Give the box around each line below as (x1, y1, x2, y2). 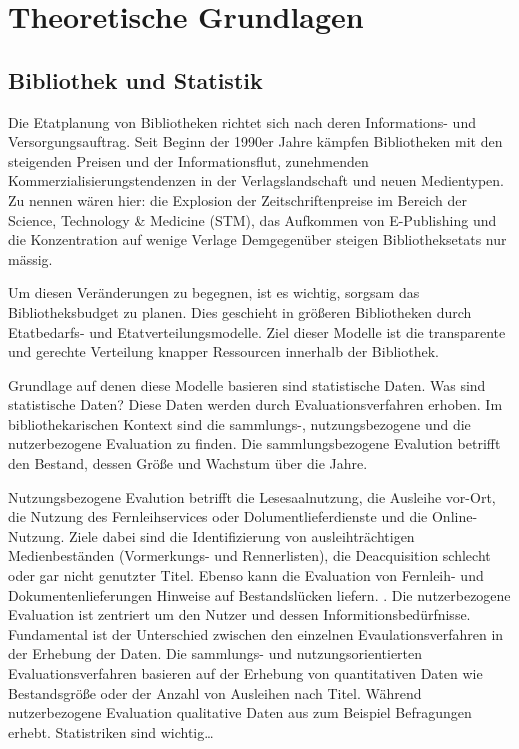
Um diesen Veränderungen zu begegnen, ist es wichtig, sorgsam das (8, 282, 420, 303)
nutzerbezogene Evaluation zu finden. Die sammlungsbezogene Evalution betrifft (8, 433, 501, 454)
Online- (431, 506, 478, 527)
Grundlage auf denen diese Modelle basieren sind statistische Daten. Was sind (8, 374, 486, 395)
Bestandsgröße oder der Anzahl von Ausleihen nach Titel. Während (8, 682, 422, 703)
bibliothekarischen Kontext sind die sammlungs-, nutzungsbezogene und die (8, 413, 471, 434)
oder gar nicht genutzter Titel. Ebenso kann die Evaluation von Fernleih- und (8, 565, 484, 586)
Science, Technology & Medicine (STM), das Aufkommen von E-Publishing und (8, 209, 497, 230)
